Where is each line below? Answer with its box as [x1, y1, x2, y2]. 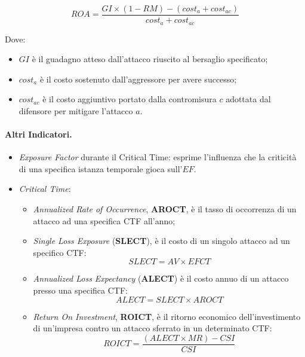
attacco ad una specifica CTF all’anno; [33, 214, 175, 227]
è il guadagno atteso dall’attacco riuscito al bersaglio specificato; [32, 53, 268, 65]
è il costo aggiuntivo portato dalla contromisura [42, 93, 217, 105]
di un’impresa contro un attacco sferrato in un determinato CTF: [33, 322, 272, 334]
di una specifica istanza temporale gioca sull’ [19, 162, 183, 175]
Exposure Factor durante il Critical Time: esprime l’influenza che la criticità [19, 151, 297, 163]
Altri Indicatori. [5, 128, 72, 141]
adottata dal [226, 93, 271, 105]
